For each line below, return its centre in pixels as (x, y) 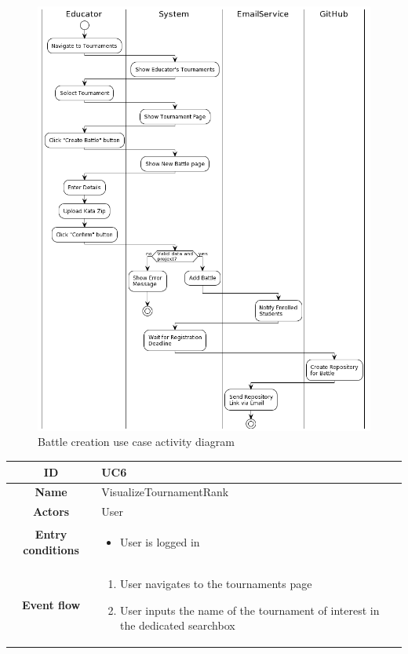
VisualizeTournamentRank (165, 492)
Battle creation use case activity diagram (136, 442)
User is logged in (160, 542)
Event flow (51, 604)
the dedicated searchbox (177, 625)
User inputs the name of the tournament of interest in (250, 610)
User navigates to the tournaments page (216, 583)
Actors (51, 512)
